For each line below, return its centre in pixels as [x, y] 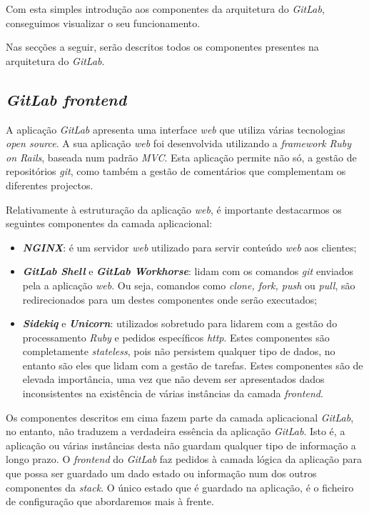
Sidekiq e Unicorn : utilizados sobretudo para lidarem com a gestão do [180, 323]
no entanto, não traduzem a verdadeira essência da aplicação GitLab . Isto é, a [176, 431]
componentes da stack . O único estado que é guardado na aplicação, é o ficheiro [180, 487]
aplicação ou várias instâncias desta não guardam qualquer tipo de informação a [181, 445]
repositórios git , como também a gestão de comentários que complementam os [176, 171]
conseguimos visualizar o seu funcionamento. [103, 23]
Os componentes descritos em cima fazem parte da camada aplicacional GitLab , [180, 417]
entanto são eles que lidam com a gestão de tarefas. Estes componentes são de [193, 365]
